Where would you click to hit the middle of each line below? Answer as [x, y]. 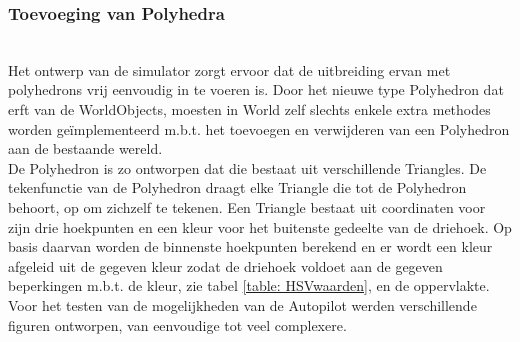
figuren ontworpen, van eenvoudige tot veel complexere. [177, 324]
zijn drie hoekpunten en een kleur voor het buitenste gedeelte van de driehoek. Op [260, 226]
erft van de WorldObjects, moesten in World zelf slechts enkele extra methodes [249, 109]
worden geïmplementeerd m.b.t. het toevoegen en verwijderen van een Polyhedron [259, 128]
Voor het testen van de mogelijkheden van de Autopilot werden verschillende [242, 304]
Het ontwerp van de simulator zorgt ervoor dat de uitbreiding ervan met [229, 69]
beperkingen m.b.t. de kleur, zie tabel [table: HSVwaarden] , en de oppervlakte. [249, 285]
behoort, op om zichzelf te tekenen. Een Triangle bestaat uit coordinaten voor [247, 206]
